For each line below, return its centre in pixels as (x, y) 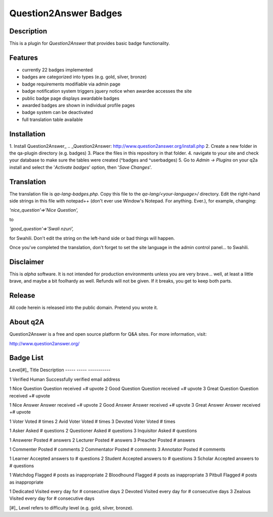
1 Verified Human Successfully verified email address (65, 379)
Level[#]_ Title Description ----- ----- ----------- (60, 370)
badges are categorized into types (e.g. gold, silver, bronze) (84, 77)
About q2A (27, 322)
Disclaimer (27, 262)
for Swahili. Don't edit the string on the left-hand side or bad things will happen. (92, 238)
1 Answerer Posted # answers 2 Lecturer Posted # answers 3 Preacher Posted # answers (102, 440)
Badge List (27, 358)
